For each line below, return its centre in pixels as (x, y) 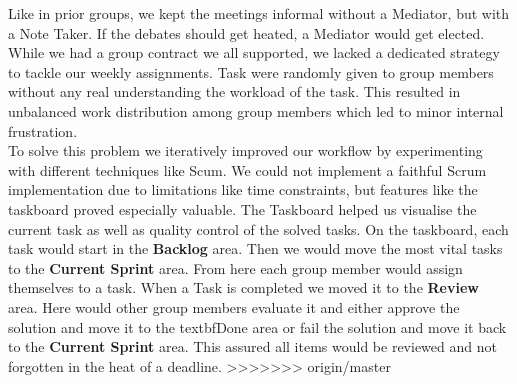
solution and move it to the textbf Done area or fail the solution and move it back (257, 326)
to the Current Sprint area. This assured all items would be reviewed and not (252, 346)
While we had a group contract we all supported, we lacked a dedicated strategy (254, 52)
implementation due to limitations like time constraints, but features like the (243, 189)
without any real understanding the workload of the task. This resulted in (234, 91)
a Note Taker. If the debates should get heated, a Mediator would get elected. (246, 32)
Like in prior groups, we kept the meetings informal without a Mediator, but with (259, 13)
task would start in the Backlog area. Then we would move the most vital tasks (255, 248)
